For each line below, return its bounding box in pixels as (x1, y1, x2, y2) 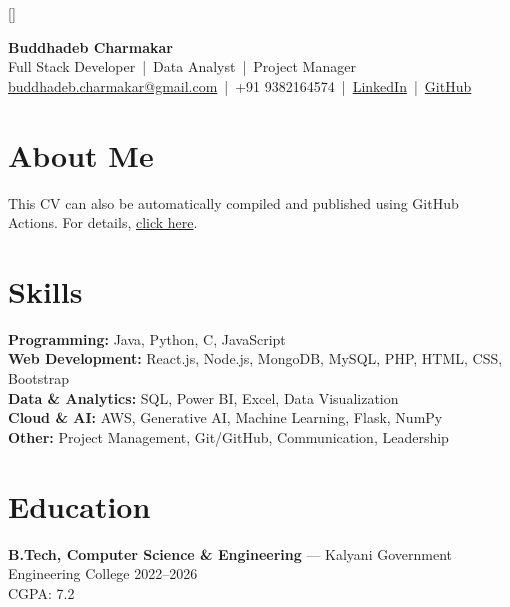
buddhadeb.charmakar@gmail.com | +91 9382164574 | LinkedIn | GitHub (8, 75, 472, 96)
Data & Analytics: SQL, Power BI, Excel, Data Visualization (8, 387, 399, 408)
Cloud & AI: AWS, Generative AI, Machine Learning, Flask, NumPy (8, 407, 443, 428)
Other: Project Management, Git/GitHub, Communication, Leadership (8, 426, 449, 447)
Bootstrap (8, 368, 69, 388)
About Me (8, 134, 154, 175)
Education (8, 485, 151, 526)
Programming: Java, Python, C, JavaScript (8, 328, 286, 349)
